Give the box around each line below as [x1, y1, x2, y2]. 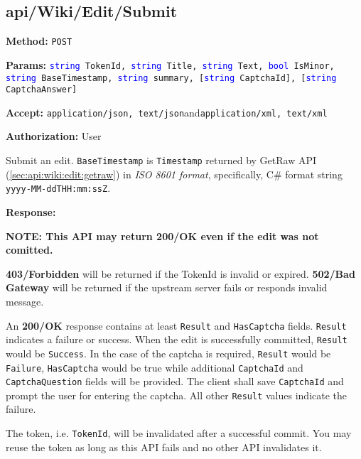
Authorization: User [6, 129, 102, 144]
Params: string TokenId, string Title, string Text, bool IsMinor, [6, 57, 335, 72]
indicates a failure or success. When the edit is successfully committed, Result [6, 332, 347, 347]
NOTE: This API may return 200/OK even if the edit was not [6, 228, 319, 243]
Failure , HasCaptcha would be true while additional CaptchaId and [6, 360, 303, 374]
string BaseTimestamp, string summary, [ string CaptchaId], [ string [6, 72, 337, 83]
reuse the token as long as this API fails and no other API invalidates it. [6, 439, 322, 454]
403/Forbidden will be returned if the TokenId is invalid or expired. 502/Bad [6, 266, 355, 281]
